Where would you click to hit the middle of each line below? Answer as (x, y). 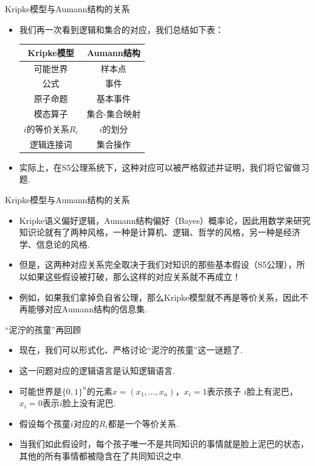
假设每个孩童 (45, 423)
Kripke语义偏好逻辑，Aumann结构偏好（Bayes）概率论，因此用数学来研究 (165, 220)
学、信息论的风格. (54, 244)
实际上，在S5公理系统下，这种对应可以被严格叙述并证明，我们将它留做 (160, 167)
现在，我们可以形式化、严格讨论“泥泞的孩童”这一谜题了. (131, 350)
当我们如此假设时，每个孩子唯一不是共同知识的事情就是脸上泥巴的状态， (164, 444)
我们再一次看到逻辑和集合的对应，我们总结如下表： (121, 29)
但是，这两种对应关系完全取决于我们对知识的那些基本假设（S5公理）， (158, 264)
